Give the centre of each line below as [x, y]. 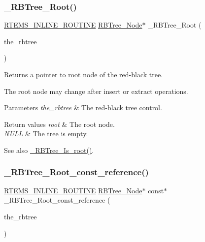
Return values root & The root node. [59, 124]
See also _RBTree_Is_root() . [49, 150]
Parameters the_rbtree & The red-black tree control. [83, 107]
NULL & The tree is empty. [46, 134]
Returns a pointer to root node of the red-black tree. [84, 74]
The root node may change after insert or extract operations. [96, 91]
